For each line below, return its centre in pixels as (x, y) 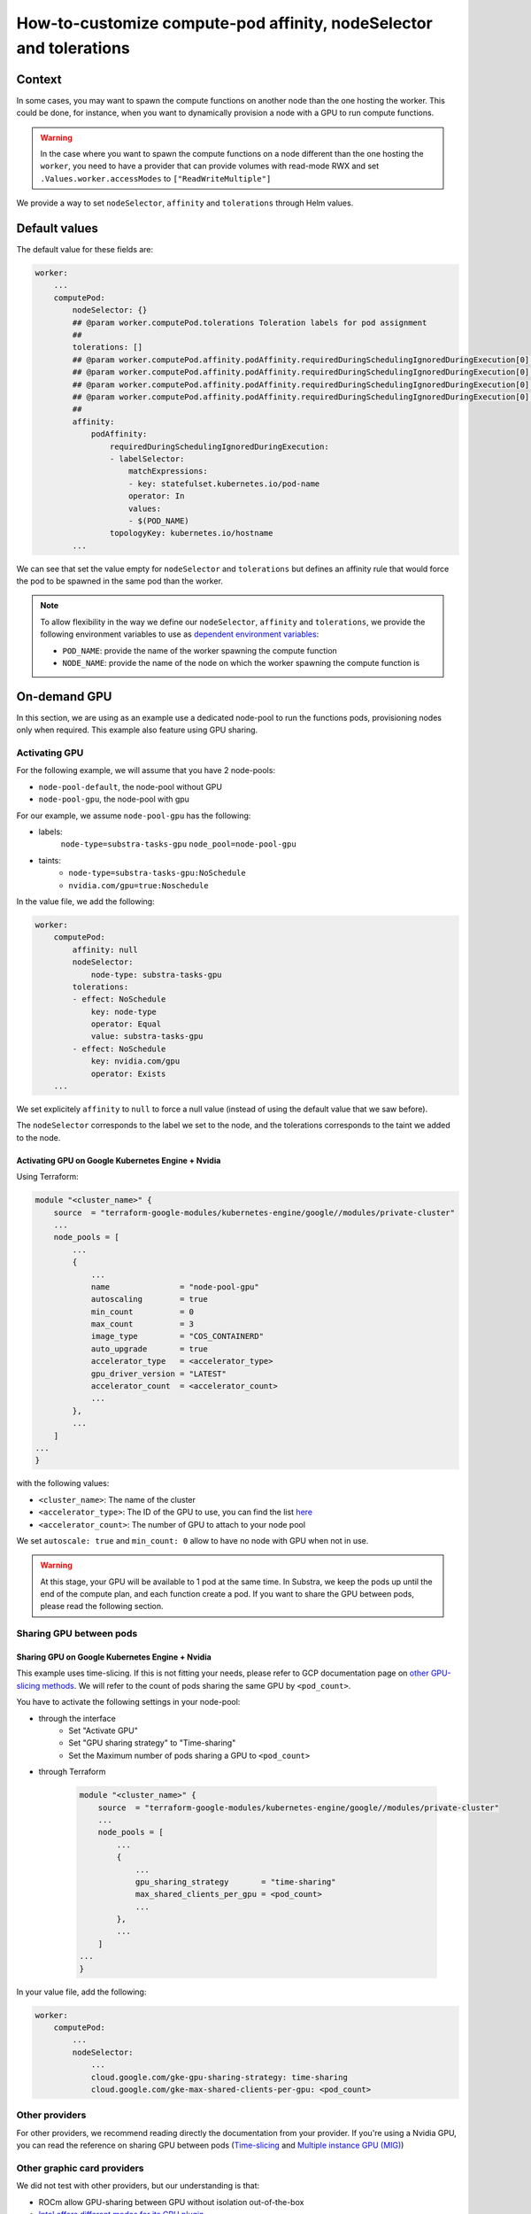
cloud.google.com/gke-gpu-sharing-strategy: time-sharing (219, 2077)
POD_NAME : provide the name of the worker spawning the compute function (200, 650)
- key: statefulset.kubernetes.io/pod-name (224, 484)
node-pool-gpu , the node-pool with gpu (114, 799)
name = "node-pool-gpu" (175, 1287)
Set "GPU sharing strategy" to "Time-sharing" (152, 1743)
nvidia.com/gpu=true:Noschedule (139, 885)
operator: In (157, 496)
